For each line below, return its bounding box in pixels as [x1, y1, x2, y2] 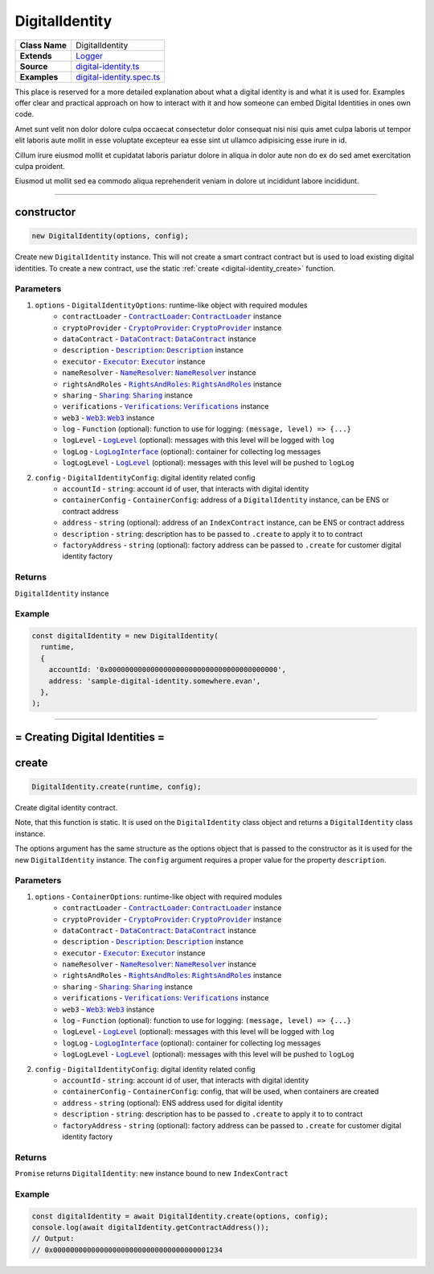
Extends [19, 50, 52, 61]
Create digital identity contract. [14, 803, 118, 813]
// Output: [31, 1234, 75, 1243]
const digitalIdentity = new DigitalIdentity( [31, 632, 219, 641]
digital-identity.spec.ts [76, 71, 161, 82]
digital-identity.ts [76, 60, 140, 72]
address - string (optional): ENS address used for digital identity [62, 1098, 284, 1107]
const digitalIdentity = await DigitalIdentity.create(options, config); [31, 1211, 329, 1221]
